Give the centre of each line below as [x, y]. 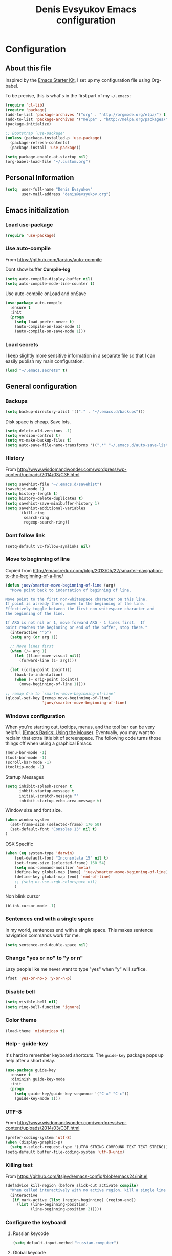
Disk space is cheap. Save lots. [38, 422]
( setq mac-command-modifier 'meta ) [52, 867]
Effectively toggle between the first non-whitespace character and [80, 609]
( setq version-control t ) [33, 436]
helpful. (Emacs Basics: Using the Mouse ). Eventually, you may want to [80, 732]
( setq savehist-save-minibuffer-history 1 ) [52, 503]
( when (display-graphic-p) [34, 1142]
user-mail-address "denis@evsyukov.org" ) [66, 194]
